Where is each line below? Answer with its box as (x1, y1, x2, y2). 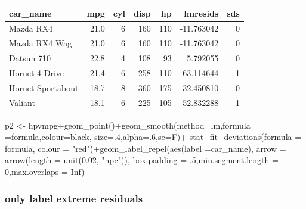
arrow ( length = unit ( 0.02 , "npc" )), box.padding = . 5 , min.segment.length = (5, 154, 279, 166)
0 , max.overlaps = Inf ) (5, 166, 85, 178)
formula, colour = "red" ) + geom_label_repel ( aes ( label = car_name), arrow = (5, 142, 286, 154)
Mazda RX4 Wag (9, 37, 72, 49)
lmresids (184, 7, 219, 19)
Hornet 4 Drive (9, 66, 64, 79)
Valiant (9, 96, 35, 108)
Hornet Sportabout (9, 81, 79, 93)
